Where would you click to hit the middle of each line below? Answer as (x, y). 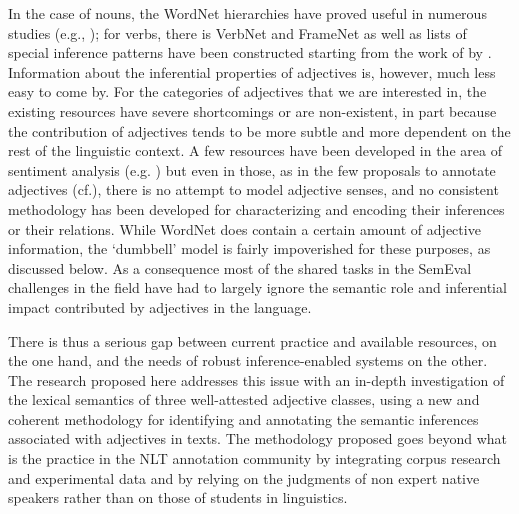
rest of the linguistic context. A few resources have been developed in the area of (255, 150)
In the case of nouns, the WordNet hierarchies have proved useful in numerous (247, 13)
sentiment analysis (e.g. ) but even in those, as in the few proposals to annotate (252, 169)
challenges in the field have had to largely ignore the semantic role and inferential (257, 287)
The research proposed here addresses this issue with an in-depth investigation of (256, 379)
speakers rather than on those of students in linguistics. (178, 497)
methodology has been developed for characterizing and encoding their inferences (256, 208)
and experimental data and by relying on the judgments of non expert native (244, 477)
